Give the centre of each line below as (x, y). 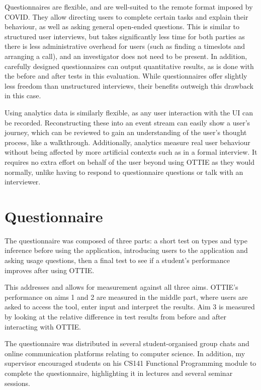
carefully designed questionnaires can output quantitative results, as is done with (129, 66)
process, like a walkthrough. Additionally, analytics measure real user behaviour (127, 142)
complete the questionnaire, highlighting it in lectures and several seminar (119, 373)
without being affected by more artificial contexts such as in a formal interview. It (131, 152)
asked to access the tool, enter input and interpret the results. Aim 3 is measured (130, 307)
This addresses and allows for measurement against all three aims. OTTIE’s (121, 287)
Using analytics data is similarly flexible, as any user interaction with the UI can (129, 112)
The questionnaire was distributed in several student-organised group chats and (127, 343)
